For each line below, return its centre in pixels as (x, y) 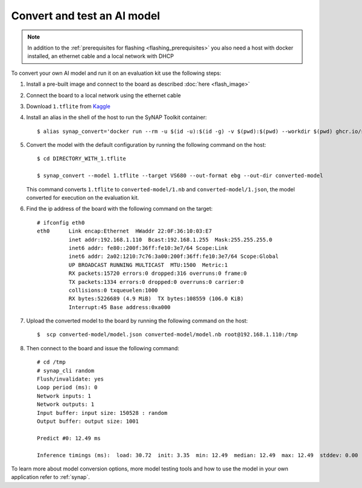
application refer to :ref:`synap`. (50, 477)
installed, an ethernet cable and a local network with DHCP (101, 56)
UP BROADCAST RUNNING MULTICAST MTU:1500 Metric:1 (148, 265)
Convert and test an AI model (86, 16)
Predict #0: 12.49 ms (69, 438)
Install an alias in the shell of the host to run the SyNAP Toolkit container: (117, 117)
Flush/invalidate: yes (71, 379)
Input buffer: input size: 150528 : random (102, 413)
